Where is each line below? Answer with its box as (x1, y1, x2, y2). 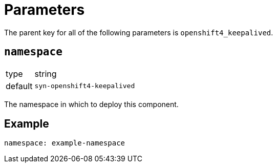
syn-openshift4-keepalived (34, 82, 135, 90)
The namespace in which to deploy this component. (4, 99, 179, 109)
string (34, 68, 57, 79)
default (6, 80, 33, 91)
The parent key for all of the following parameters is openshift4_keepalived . (4, 28, 273, 37)
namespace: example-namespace (4, 139, 125, 148)
